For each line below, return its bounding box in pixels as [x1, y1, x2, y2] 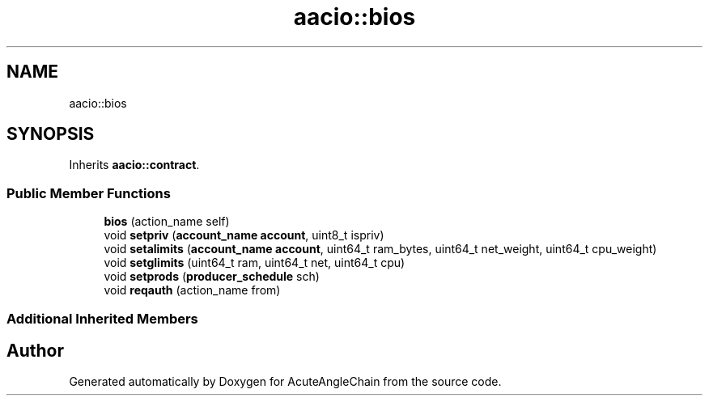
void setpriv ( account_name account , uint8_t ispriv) [104, 228, 384, 243]
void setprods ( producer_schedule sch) [104, 269, 320, 284]
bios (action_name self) [104, 214, 230, 229]
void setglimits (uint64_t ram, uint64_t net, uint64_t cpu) [104, 256, 405, 270]
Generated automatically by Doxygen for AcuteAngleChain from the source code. [69, 374, 502, 389]
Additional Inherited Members [6, 310, 198, 327]
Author [6, 340, 64, 361]
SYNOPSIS [6, 124, 95, 145]
